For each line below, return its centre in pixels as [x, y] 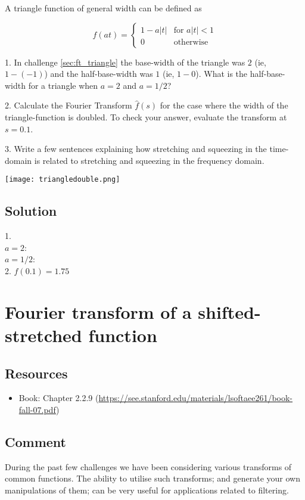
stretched [43, 335]
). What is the [222, 74]
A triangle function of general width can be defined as [103, 8]
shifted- [229, 311]
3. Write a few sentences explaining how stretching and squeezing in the [136, 149]
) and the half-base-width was [99, 74]
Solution [31, 211]
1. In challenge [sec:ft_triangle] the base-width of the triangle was [125, 62]
